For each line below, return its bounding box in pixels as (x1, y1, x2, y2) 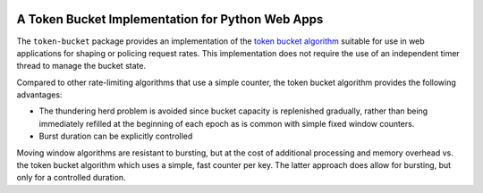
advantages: (16, 89, 63, 100)
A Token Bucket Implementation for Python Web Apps (16, 12, 324, 27)
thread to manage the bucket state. (16, 61, 147, 71)
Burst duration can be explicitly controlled (38, 130, 193, 142)
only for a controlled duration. (16, 172, 126, 183)
